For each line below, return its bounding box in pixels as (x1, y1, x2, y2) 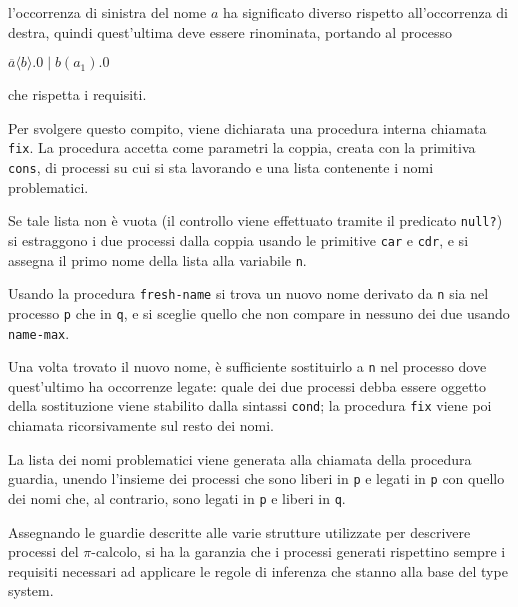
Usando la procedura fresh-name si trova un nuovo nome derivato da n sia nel (8, 283, 489, 304)
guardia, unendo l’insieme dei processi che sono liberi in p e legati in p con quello (8, 468, 505, 489)
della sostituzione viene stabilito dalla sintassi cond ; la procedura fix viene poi (8, 395, 492, 416)
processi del (8, 541, 79, 562)
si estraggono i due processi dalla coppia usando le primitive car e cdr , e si (8, 229, 469, 250)
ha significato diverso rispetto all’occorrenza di (222, 2, 509, 22)
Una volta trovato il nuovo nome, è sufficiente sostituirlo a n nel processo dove (8, 356, 487, 377)
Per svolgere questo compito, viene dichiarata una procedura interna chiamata (8, 117, 487, 138)
